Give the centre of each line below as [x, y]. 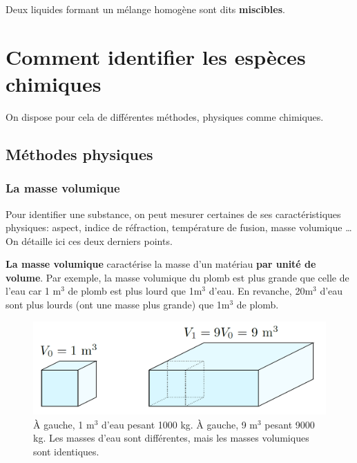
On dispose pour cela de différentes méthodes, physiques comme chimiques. [165, 116]
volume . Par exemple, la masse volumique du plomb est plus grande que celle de [177, 277]
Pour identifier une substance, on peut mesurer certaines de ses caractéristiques [173, 214]
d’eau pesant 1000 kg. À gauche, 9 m [180, 424]
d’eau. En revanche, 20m [261, 291]
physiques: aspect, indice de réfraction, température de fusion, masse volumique [174, 227]
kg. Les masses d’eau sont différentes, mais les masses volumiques [171, 438]
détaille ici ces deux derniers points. [97, 240]
